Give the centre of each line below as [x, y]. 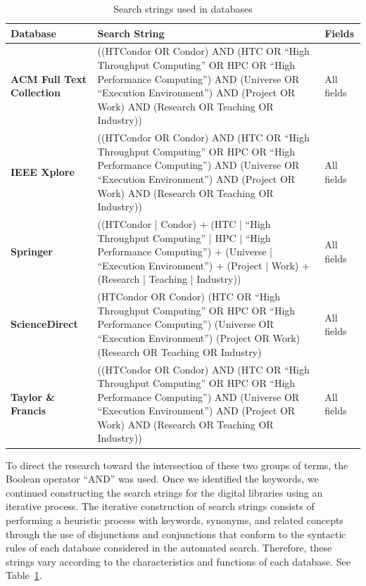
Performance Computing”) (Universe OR [185, 324]
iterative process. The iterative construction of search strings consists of [160, 506]
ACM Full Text [49, 78]
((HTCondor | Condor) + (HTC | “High [184, 224]
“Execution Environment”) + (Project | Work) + [203, 265]
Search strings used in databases [183, 8]
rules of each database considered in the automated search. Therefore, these [169, 548]
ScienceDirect [44, 324]
